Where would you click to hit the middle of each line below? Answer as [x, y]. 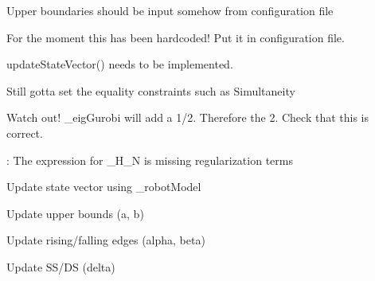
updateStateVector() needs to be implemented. [120, 64]
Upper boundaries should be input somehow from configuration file [170, 10]
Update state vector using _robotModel [104, 187]
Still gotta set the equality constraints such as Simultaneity [151, 90]
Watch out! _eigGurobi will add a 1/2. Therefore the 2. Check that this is [187, 117]
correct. [25, 133]
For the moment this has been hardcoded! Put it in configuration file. [176, 37]
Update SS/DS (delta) [61, 266]
